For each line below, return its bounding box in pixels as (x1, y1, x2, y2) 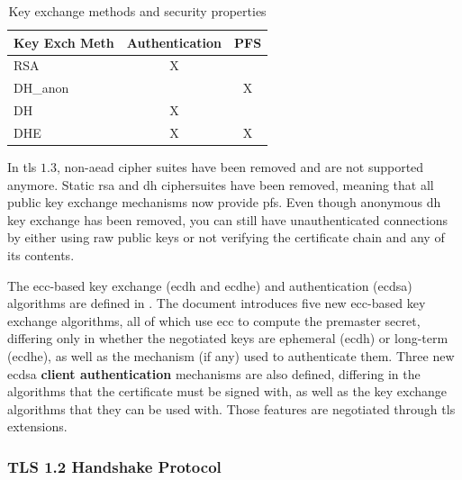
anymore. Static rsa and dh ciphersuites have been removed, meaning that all (7, 175, 434, 194)
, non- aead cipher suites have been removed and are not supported (56, 158, 424, 177)
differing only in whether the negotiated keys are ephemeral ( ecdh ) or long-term (7, 329, 448, 348)
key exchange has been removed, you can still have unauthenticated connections (7, 210, 448, 229)
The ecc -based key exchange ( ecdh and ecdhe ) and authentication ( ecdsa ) (7, 276, 412, 294)
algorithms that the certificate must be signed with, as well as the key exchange (7, 382, 448, 401)
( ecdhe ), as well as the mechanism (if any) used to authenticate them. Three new (7, 347, 455, 365)
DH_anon (14, 78, 69, 97)
